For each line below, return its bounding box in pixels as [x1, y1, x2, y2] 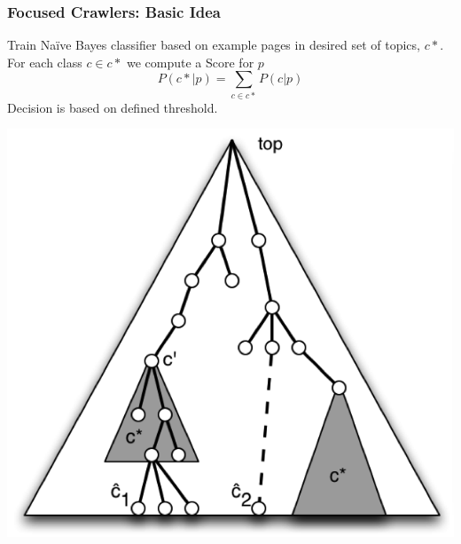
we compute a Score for [126, 52, 254, 71]
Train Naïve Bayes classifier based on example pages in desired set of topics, [7, 35, 420, 54]
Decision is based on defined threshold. [7, 98, 218, 116]
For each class [7, 52, 82, 71]
